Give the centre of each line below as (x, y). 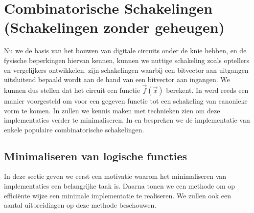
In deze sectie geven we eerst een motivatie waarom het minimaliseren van (115, 176)
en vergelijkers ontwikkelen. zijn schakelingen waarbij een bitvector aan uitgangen (126, 70)
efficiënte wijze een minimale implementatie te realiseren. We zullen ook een (118, 195)
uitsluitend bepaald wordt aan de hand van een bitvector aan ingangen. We (117, 79)
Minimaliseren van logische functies (95, 156)
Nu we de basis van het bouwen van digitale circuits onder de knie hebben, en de (125, 51)
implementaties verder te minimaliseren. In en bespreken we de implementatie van (127, 120)
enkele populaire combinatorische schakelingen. (74, 129)
